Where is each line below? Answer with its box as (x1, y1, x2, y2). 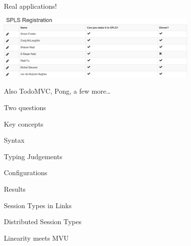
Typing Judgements (4, 151, 63, 161)
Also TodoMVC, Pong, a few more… (4, 86, 111, 96)
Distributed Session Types (4, 216, 81, 227)
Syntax (4, 135, 25, 145)
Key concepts (4, 118, 44, 129)
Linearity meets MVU (4, 232, 69, 243)
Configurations (4, 167, 48, 178)
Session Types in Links (4, 200, 72, 210)
